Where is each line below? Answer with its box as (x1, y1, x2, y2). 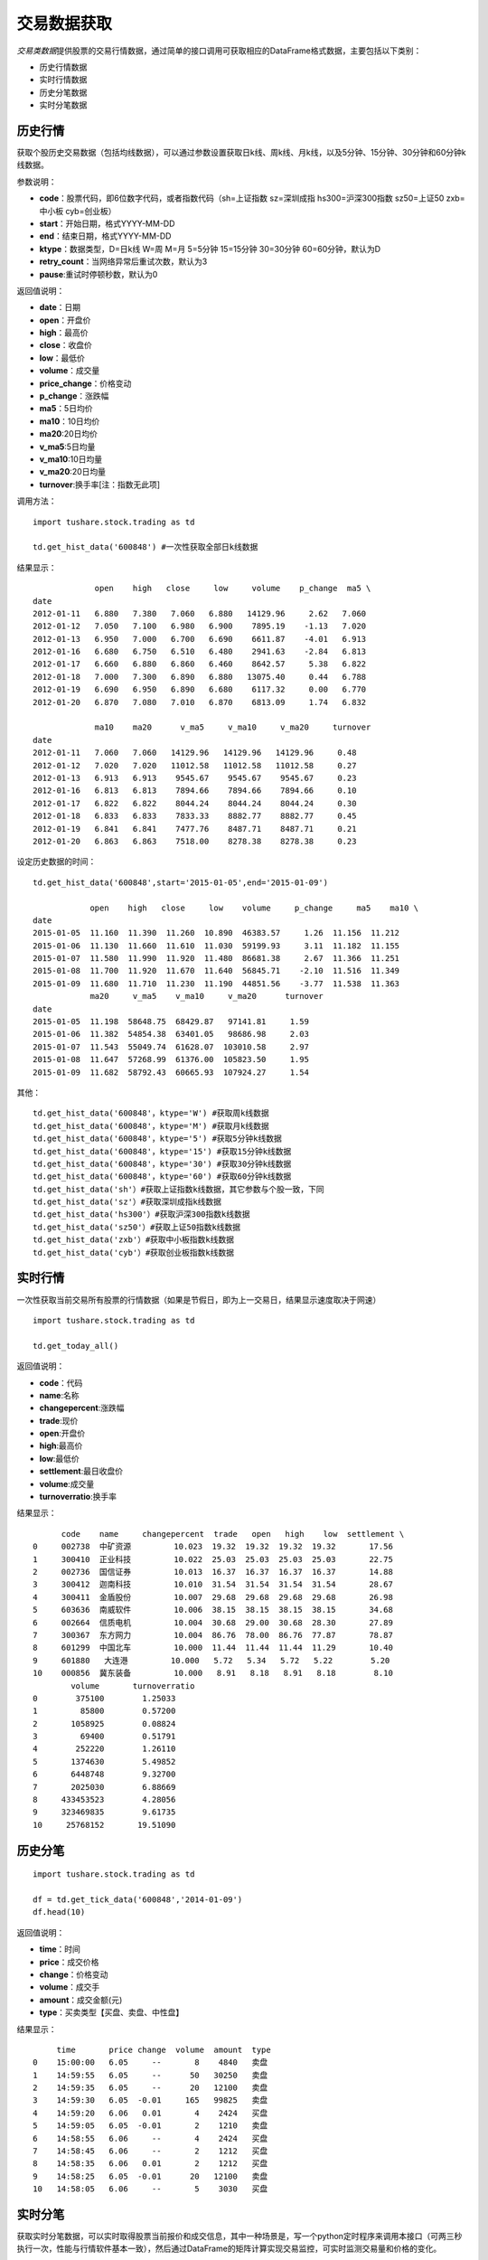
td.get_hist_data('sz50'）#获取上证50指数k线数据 (33, 1221, 241, 1232)
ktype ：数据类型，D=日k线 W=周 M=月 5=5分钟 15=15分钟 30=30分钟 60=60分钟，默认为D (39, 243, 381, 254)
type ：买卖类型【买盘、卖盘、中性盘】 (39, 2007, 184, 2018)
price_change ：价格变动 (39, 378, 132, 389)
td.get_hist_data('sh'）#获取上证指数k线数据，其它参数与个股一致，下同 (33, 1184, 324, 1194)
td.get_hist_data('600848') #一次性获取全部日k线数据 (33, 542, 258, 552)
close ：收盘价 (39, 340, 92, 351)
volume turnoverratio (70, 1681, 195, 1690)
